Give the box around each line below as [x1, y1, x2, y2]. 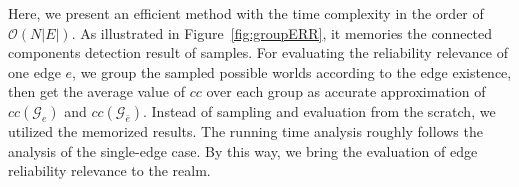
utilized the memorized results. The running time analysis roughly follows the [8, 120, 483, 141]
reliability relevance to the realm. [8, 160, 211, 181]
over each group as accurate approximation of [206, 81, 486, 102]
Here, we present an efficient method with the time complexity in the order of [8, 3, 484, 23]
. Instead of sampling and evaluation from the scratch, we [143, 100, 496, 121]
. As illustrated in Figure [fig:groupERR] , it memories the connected [71, 22, 493, 43]
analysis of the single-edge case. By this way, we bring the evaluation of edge [8, 140, 478, 161]
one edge [8, 61, 61, 82]
